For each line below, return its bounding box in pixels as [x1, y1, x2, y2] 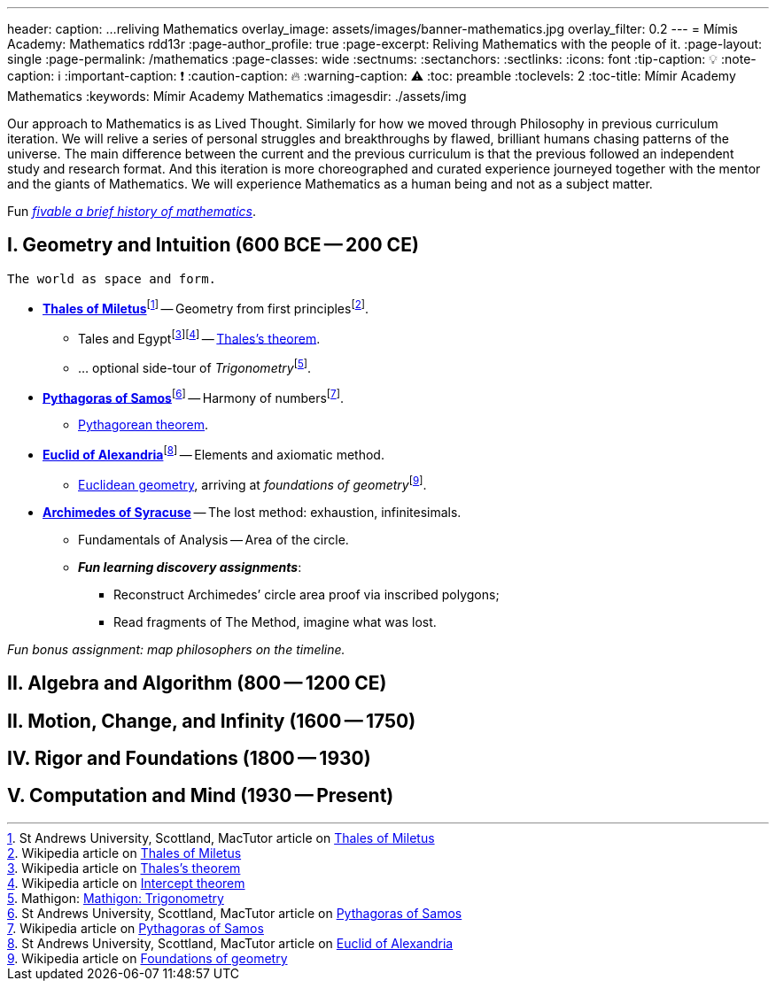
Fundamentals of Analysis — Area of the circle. [78, 531, 349, 547]
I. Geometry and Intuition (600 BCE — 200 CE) [7, 234, 419, 257]
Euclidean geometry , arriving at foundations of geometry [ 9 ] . [78, 475, 427, 492]
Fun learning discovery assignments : [78, 559, 302, 575]
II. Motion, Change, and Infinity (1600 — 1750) [7, 709, 416, 732]
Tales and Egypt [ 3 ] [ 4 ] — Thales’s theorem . [78, 328, 321, 346]
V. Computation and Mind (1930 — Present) [7, 784, 394, 807]
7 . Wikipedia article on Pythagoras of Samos [7, 920, 264, 936]
